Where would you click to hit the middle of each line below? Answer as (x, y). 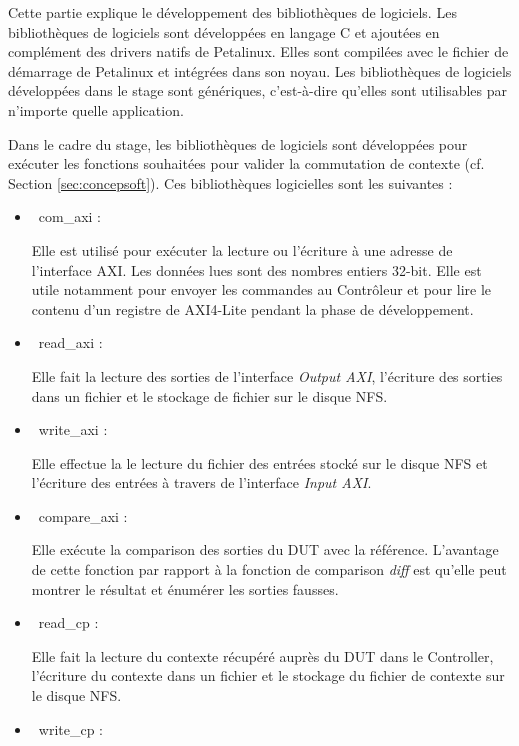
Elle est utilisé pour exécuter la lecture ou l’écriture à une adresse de (242, 249)
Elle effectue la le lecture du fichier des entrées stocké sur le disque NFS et (259, 462)
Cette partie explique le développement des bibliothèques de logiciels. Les (232, 12)
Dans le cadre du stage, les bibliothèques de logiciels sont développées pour (238, 143)
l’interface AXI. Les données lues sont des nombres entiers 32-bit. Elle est (256, 269)
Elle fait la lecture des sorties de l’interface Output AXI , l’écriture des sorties (267, 375)
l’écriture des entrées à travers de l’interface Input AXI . (201, 482)
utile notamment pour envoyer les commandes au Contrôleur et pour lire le (261, 289)
